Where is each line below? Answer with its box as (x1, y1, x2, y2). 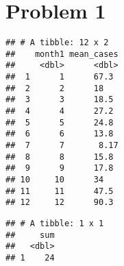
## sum (5, 230, 55, 240)
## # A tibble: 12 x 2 (5, 38, 109, 48)
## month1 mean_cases (5, 49, 119, 59)
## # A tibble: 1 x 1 (5, 218, 104, 228)
